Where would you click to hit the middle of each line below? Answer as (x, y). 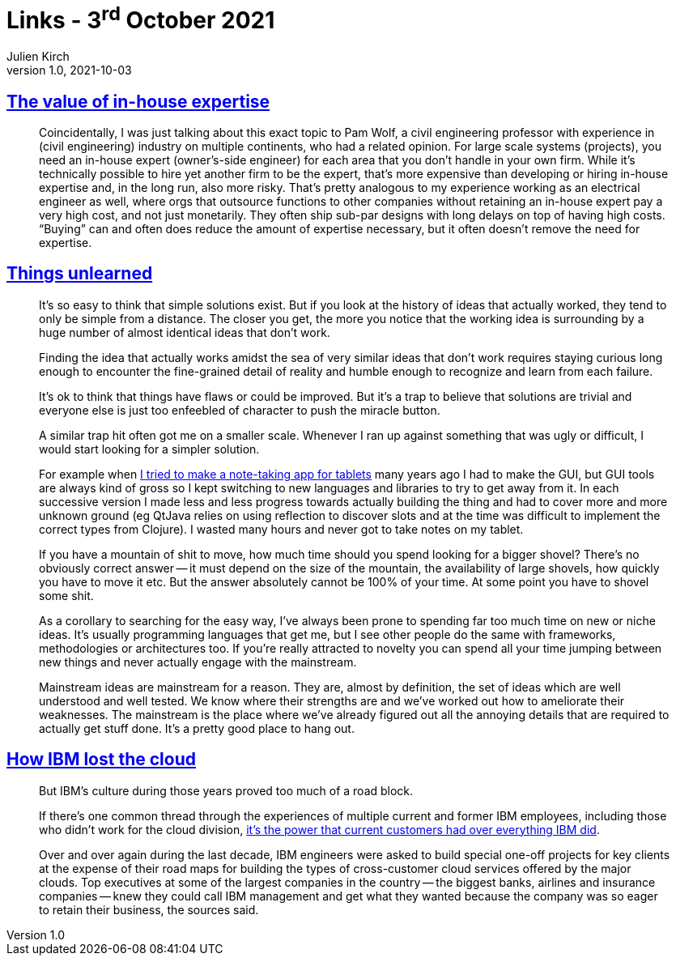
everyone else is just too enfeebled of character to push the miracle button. (240, 410)
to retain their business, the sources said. (149, 909)
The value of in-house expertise (138, 101)
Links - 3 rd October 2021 (141, 18)
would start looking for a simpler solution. (149, 449)
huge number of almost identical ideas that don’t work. (185, 332)
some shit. (66, 595)
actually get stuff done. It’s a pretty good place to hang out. (197, 728)
